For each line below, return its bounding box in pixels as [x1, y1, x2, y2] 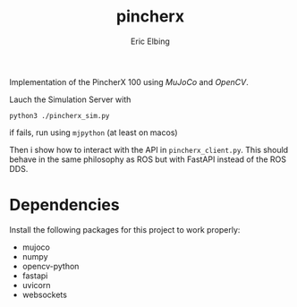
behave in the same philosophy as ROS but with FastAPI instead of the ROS [9, 154, 287, 165]
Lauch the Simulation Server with [9, 94, 132, 105]
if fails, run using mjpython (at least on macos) [9, 127, 178, 138]
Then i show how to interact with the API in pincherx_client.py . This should [9, 144, 289, 155]
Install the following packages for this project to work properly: [9, 224, 241, 235]
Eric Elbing [131, 36, 170, 47]
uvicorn [21, 279, 51, 290]
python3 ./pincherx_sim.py [9, 111, 110, 120]
